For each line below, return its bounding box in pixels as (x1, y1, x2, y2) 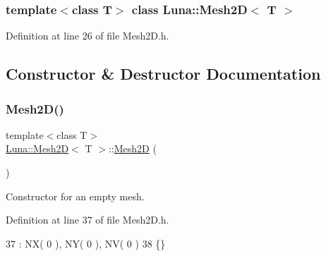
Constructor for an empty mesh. (6, 188, 145, 203)
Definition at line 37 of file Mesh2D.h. (6, 212, 169, 227)
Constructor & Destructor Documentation (6, 63, 321, 85)
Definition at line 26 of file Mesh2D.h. (6, 28, 169, 43)
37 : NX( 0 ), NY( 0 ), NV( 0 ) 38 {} (6, 236, 166, 250)
